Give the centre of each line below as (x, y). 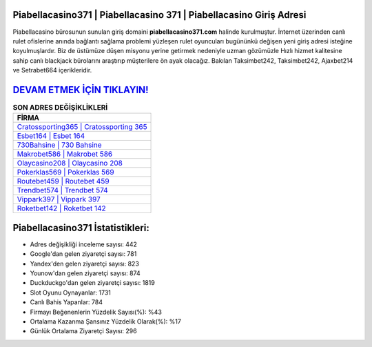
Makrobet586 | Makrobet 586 (65, 154)
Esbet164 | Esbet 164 (51, 136)
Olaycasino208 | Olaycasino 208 (70, 163)
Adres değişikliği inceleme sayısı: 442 (84, 244)
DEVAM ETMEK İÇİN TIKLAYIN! (81, 90)
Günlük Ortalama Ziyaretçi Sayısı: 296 (83, 331)
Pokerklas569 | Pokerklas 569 (65, 172)
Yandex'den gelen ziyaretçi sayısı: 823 (84, 264)
